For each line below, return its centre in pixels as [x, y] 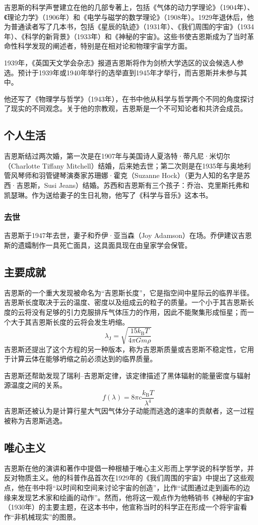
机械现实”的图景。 [51, 516]
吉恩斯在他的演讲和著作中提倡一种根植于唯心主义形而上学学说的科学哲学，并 [129, 468]
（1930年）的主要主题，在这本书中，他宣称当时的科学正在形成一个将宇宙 [122, 507]
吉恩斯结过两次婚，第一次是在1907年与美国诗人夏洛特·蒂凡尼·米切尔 [117, 156]
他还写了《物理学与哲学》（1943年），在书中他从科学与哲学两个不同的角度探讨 [129, 98]
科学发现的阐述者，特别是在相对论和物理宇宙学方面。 [104, 46]
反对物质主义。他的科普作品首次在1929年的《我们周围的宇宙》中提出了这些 [126, 478]
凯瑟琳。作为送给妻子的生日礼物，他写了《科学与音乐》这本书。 [108, 195]
